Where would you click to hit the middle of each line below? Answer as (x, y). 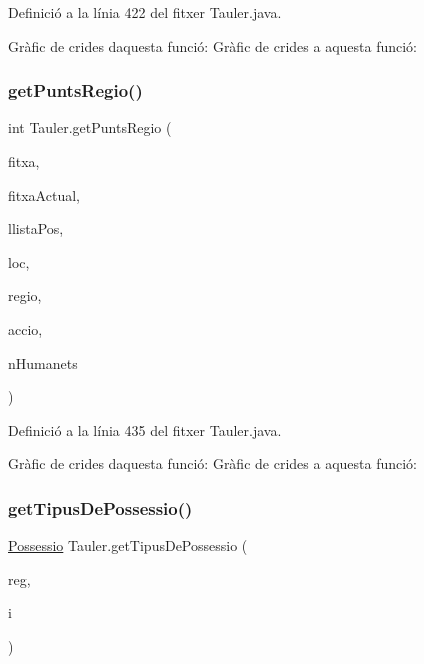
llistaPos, (36, 228)
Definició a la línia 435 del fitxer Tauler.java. (145, 429)
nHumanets (43, 362)
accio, (25, 328)
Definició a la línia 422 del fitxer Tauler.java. (145, 12)
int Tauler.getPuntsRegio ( (90, 127)
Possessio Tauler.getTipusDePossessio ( (128, 545)
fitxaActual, (44, 194)
